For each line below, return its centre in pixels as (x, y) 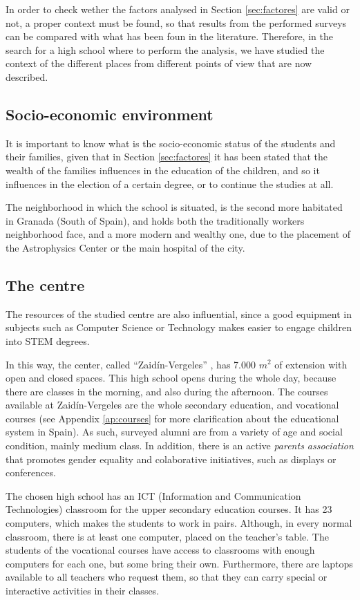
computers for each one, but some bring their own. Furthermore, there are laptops (179, 563)
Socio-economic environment (110, 114)
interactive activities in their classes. (83, 590)
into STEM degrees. (48, 340)
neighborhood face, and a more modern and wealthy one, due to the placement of (178, 234)
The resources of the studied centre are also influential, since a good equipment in (179, 313)
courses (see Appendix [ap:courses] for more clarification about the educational (172, 418)
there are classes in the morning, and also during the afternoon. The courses (167, 391)
